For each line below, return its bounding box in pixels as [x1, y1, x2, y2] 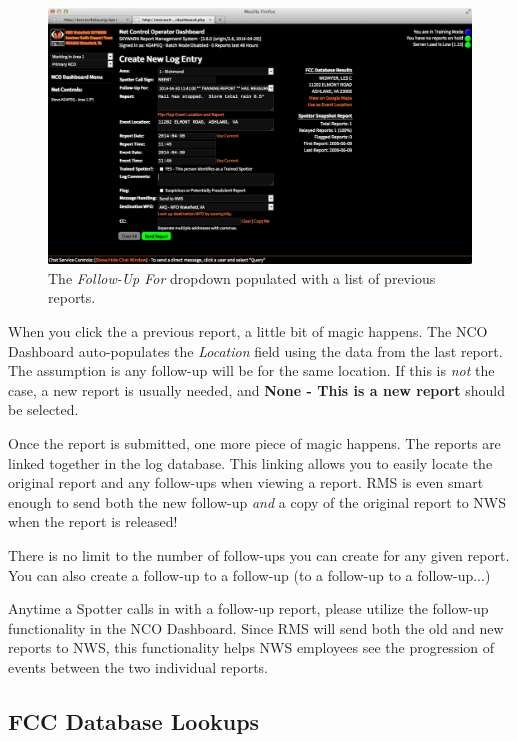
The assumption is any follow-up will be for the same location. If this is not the [8, 360, 495, 381]
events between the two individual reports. [8, 656, 269, 677]
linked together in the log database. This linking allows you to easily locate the [8, 452, 493, 473]
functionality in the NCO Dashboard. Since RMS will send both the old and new [8, 617, 504, 638]
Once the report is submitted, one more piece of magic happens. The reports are [8, 433, 501, 454]
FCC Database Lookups [8, 705, 260, 736]
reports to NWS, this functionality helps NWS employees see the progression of [8, 637, 495, 658]
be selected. [8, 399, 79, 420]
